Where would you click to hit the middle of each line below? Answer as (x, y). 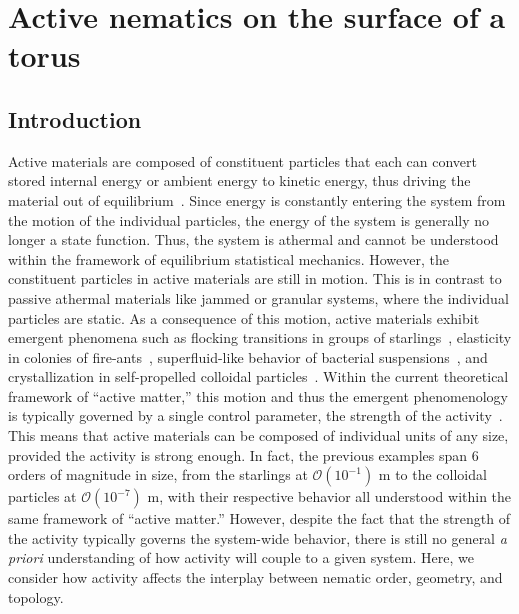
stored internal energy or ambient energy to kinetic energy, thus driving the (239, 180)
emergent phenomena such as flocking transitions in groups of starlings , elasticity (260, 337)
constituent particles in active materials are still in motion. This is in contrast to (255, 278)
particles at (42, 496)
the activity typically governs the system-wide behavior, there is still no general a (257, 537)
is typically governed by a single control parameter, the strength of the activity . (255, 415)
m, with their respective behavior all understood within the (329, 496)
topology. (36, 596)
